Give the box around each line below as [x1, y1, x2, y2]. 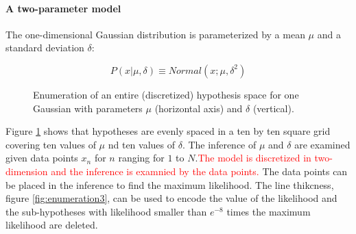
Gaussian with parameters [33, 101, 143, 115]
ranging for [118, 151, 165, 165]
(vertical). [252, 101, 294, 115]
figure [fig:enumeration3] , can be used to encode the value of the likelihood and [5, 191, 337, 205]
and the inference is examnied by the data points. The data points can [51, 164, 348, 178]
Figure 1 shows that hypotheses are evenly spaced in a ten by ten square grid [5, 124, 331, 138]
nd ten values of [108, 137, 176, 151]
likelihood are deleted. [5, 218, 98, 232]
